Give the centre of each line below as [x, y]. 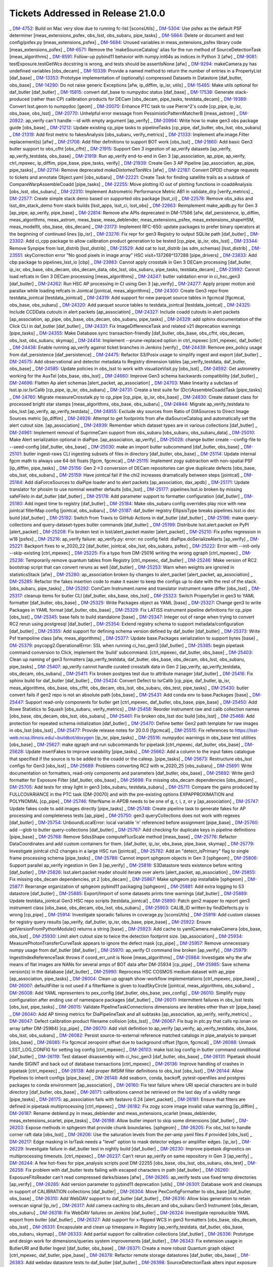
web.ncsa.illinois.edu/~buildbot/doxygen [52, 737]
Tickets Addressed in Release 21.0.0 [87, 13]
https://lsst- [247, 730]
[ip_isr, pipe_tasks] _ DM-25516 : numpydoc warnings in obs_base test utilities [176, 737]
